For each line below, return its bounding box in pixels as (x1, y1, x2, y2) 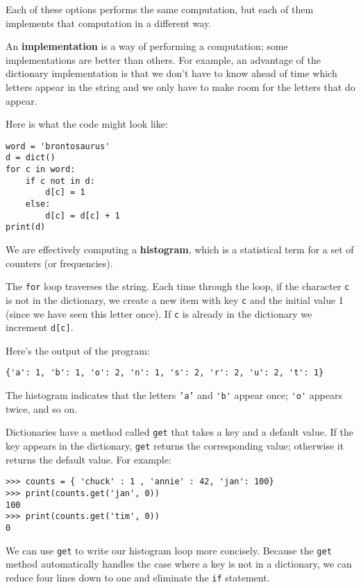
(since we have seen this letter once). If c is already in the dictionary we (6, 306, 312, 321)
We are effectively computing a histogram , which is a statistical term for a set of (6, 242, 354, 256)
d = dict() (6, 153, 56, 163)
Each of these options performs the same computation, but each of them (6, 2, 314, 16)
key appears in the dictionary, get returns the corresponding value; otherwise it (6, 438, 344, 452)
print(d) (6, 222, 46, 232)
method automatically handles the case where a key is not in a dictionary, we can (6, 556, 352, 571)
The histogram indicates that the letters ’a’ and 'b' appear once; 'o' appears (6, 388, 342, 402)
